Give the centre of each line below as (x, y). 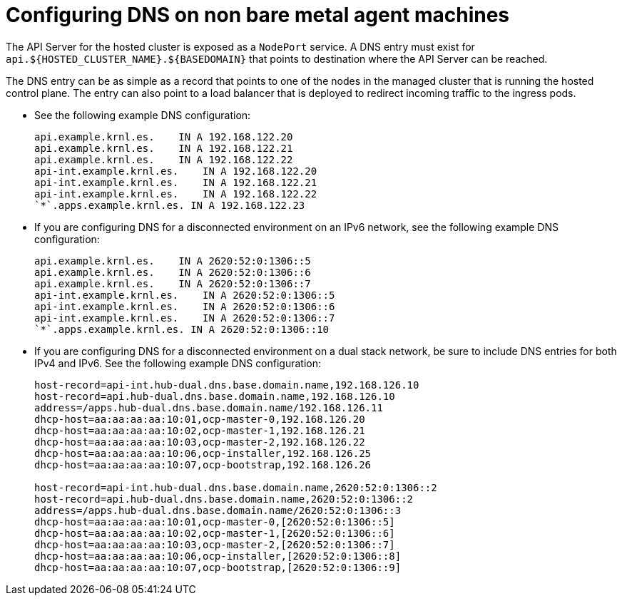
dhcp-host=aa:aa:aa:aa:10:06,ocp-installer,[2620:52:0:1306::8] (218, 556)
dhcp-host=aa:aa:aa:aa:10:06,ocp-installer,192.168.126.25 (203, 453)
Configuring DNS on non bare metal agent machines (258, 15)
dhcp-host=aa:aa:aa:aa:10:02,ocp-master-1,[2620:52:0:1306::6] (215, 533)
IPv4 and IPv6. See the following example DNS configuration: (178, 363)
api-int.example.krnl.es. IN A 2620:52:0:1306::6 (185, 306)
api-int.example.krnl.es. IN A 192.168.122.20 (176, 171)
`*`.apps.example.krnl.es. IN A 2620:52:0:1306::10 (182, 329)
